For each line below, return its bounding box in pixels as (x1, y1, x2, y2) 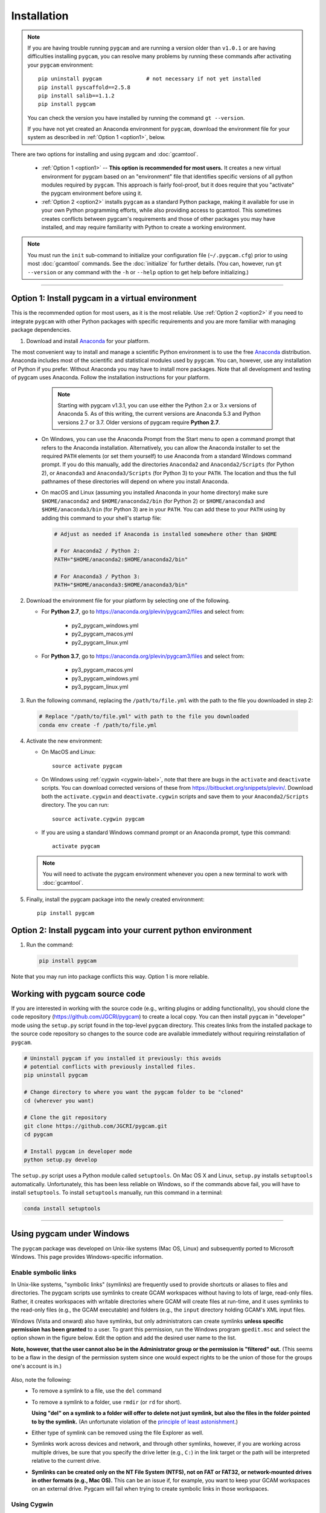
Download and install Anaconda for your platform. (26, 337, 150, 344)
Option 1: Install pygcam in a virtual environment (11, 294, 197, 304)
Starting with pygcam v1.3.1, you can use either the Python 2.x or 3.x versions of (57, 401, 257, 409)
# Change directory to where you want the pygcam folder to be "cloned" (24, 1089, 244, 1095)
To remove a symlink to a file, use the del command (31, 1387, 162, 1394)
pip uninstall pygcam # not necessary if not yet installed (38, 76, 261, 82)
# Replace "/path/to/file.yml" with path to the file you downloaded (39, 713, 249, 720)
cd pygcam (24, 1131, 53, 1138)
